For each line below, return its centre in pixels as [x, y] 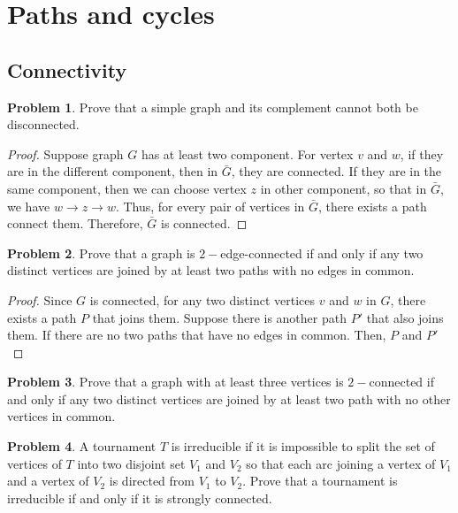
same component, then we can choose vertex [127, 188]
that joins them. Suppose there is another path [219, 317]
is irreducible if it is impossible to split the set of [303, 446]
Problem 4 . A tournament [82, 446]
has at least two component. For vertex [247, 153]
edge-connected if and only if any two [322, 253]
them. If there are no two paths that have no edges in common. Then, [197, 335]
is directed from [152, 481]
